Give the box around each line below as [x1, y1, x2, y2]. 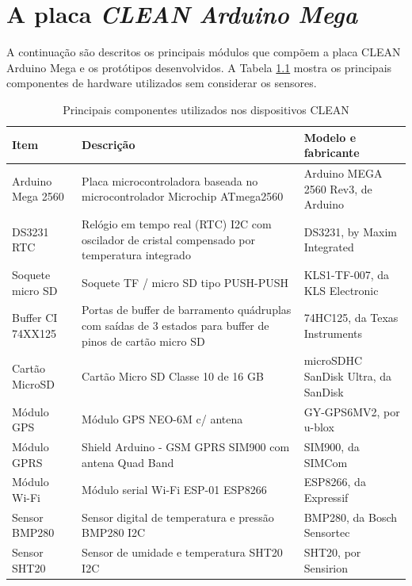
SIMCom [303, 454, 348, 470]
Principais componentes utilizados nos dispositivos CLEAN [63, 101, 349, 117]
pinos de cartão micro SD [82, 332, 205, 349]
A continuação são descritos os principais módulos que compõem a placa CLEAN [6, 44, 401, 60]
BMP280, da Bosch [303, 508, 398, 525]
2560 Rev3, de [303, 180, 372, 197]
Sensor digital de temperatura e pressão [82, 508, 274, 525]
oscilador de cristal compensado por [82, 231, 255, 247]
